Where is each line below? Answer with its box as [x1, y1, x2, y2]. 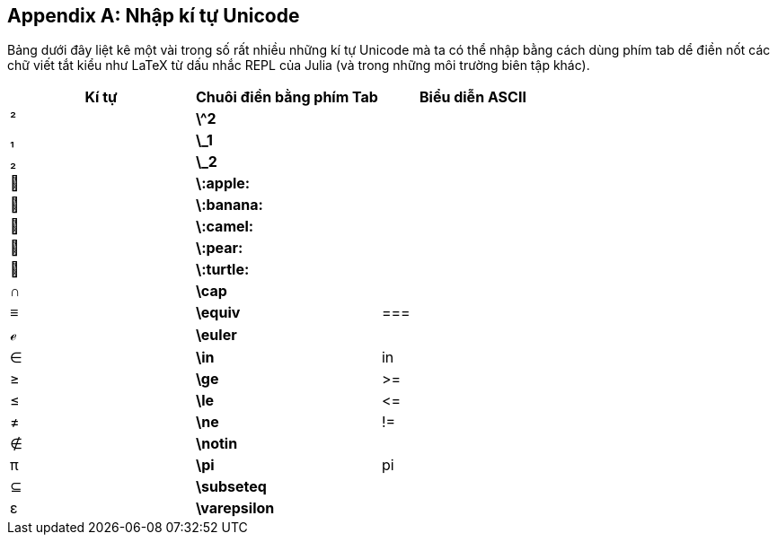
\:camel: [195, 217, 254, 236]
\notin [195, 434, 238, 453]
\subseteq [195, 477, 267, 496]
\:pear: [195, 239, 243, 258]
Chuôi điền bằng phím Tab [195, 88, 378, 107]
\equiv [195, 303, 241, 322]
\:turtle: [195, 260, 250, 279]
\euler [195, 326, 237, 345]
